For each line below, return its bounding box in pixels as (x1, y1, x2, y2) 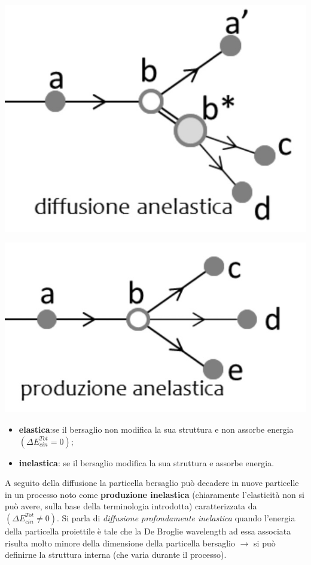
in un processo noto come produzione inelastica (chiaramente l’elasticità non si (5, 488, 304, 500)
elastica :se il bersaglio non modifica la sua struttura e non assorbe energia (19, 423, 294, 435)
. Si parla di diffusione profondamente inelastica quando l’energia (56, 511, 295, 524)
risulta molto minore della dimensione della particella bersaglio (5, 536, 236, 549)
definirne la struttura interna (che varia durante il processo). (5, 548, 227, 561)
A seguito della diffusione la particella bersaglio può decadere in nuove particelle (5, 476, 299, 489)
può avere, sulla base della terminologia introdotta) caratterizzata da (5, 500, 257, 512)
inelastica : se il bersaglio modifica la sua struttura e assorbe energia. (19, 456, 275, 469)
